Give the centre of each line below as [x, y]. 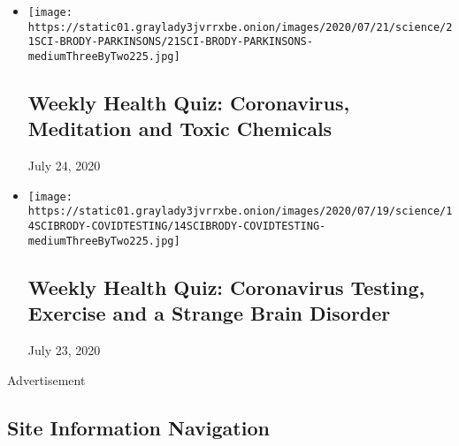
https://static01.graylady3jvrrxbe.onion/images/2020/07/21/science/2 [240, 27]
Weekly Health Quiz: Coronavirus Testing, [226, 287]
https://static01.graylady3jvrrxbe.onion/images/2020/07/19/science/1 [240, 212]
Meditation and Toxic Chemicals [180, 129]
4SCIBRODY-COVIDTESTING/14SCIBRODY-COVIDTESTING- [177, 227]
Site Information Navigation [138, 427]
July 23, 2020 [64, 350]
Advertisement [46, 379]
